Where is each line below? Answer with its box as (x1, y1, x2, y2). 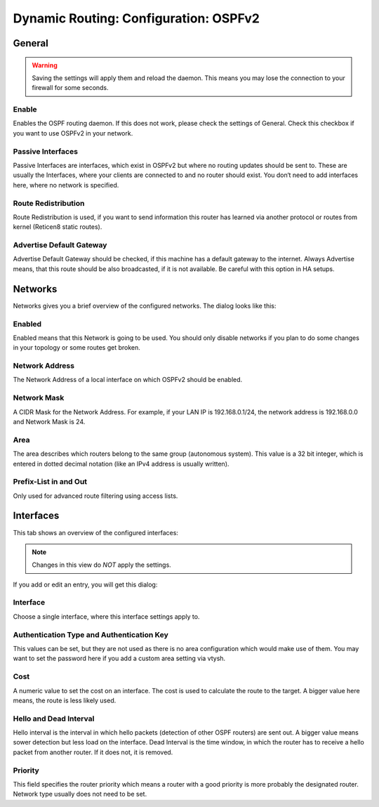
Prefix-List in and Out (13, 477, 88, 487)
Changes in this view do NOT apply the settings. (32, 560, 171, 569)
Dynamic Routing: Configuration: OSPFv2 (13, 11, 260, 26)
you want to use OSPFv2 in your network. (13, 129, 133, 137)
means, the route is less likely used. (13, 696, 117, 704)
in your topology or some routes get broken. (13, 343, 140, 352)
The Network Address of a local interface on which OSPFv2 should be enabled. (13, 376, 243, 384)
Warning (32, 60, 58, 70)
